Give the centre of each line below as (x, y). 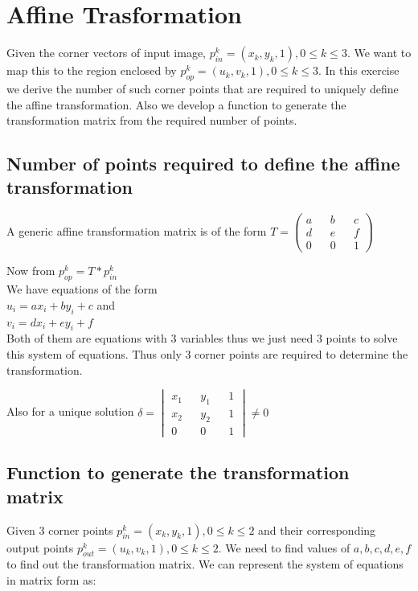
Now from (31, 271)
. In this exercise (359, 70)
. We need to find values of (284, 547)
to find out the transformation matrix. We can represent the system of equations (205, 564)
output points (40, 547)
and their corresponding (317, 529)
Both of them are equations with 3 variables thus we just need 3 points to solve (202, 338)
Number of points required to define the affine (203, 164)
